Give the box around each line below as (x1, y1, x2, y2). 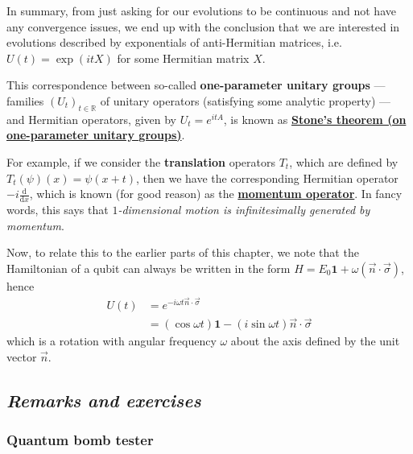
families (6, 92, 44, 109)
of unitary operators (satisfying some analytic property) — (100, 92, 390, 109)
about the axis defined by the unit (230, 332, 400, 349)
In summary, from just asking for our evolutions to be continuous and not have (6, 2, 396, 19)
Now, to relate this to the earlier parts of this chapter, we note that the (6, 244, 359, 261)
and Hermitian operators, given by (6, 110, 176, 127)
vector (6, 348, 37, 365)
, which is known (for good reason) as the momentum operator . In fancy (29, 185, 403, 202)
